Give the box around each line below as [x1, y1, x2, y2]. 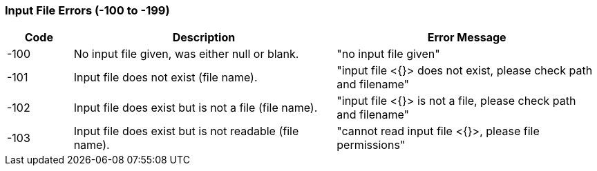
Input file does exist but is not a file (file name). [73, 101, 318, 115]
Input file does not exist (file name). [73, 70, 258, 85]
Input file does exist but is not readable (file [73, 124, 299, 139]
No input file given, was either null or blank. [73, 47, 299, 61]
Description [172, 30, 236, 45]
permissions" [337, 138, 406, 152]
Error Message [427, 30, 506, 45]
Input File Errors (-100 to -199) [5, 3, 170, 17]
